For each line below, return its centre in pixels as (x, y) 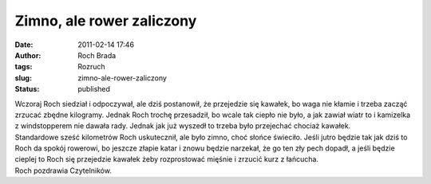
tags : (24, 67)
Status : (27, 89)
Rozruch (91, 67)
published (94, 89)
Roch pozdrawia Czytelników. (63, 170)
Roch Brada (97, 55)
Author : (28, 55)
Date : (24, 45)
